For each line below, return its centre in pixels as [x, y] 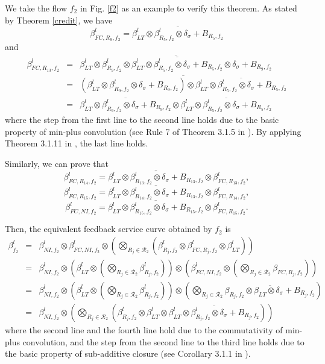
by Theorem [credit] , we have [59, 20]
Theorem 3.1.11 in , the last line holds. [77, 143]
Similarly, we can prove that [57, 163]
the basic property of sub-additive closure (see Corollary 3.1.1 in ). [128, 353]
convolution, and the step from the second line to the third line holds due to [163, 341]
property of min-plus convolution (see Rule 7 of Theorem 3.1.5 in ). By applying [153, 131]
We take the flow [36, 8]
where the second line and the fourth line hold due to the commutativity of [144, 329]
